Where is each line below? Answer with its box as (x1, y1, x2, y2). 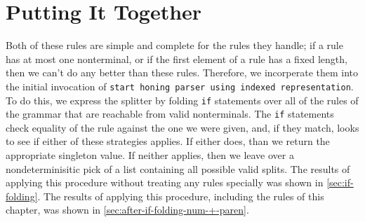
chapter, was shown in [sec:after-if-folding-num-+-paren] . (6, 202, 249, 217)
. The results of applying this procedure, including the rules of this (37, 188, 324, 203)
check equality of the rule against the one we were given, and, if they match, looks (6, 120, 359, 134)
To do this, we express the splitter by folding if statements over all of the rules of (6, 92, 359, 107)
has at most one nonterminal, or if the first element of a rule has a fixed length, (6, 51, 347, 66)
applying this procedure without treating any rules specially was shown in (6, 175, 324, 190)
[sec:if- (326, 175, 354, 190)
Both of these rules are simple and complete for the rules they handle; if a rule (6, 38, 343, 53)
